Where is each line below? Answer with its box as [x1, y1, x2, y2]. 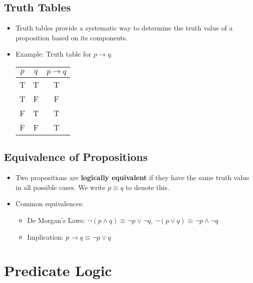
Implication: [27, 231, 64, 242]
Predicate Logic [4, 260, 112, 281]
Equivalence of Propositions [4, 149, 148, 164]
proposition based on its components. [15, 32, 128, 42]
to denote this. [125, 182, 169, 192]
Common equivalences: [15, 198, 84, 209]
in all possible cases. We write [15, 182, 106, 192]
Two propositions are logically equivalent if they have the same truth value [15, 172, 250, 183]
